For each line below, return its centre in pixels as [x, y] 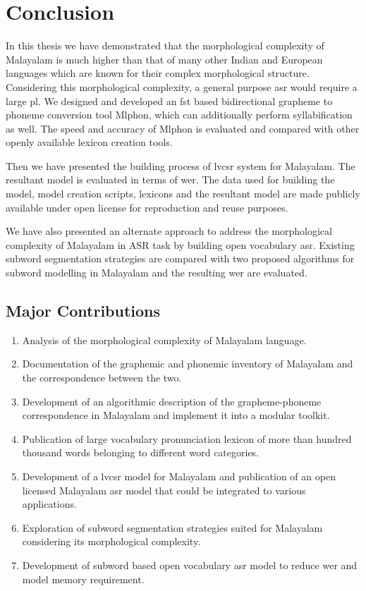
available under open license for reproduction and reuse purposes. [147, 207]
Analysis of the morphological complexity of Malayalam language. [164, 340]
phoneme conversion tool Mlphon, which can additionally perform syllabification [179, 115]
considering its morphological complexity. [111, 541]
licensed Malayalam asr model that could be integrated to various [164, 490]
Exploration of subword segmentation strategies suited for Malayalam [172, 527]
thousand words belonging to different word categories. [141, 452]
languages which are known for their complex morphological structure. [158, 73]
